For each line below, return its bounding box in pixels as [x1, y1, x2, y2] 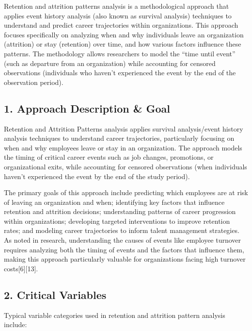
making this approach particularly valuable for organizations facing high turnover [4, 254, 246, 264]
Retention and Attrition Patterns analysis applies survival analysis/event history [4, 123, 243, 133]
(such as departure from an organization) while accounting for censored [4, 58, 216, 68]
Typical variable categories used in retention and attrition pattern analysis [4, 310, 225, 320]
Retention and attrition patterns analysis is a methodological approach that [4, 1, 229, 11]
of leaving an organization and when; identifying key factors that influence [4, 197, 225, 207]
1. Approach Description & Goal [4, 100, 171, 116]
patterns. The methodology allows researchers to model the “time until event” [4, 48, 236, 58]
